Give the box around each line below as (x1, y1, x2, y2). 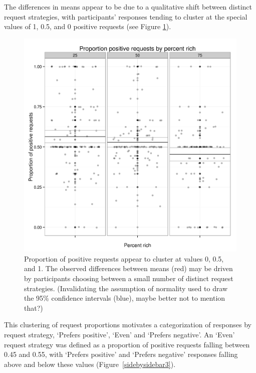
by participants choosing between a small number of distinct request (24, 273, 233, 283)
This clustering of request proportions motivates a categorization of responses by (4, 319, 251, 330)
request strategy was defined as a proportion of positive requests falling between (4, 339, 250, 349)
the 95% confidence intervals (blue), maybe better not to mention (24, 293, 225, 303)
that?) (24, 302, 43, 313)
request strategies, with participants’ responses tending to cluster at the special (4, 11, 247, 22)
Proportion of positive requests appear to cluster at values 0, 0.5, (24, 253, 224, 264)
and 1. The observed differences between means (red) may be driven (24, 263, 233, 274)
